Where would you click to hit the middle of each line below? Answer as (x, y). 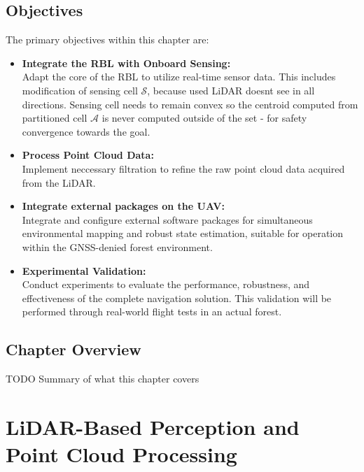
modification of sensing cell (80, 90)
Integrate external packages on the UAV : (123, 206)
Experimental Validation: (84, 270)
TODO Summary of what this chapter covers (103, 379)
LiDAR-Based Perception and (153, 426)
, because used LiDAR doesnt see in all (231, 90)
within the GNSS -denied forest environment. (117, 246)
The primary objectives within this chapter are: (107, 40)
